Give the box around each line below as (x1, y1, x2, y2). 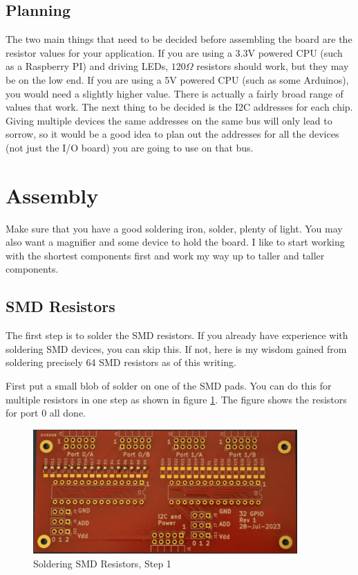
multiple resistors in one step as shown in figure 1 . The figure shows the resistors (6, 392, 347, 406)
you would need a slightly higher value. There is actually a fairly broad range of (6, 86, 343, 100)
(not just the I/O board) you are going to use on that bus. (6, 140, 254, 154)
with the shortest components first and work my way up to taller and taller (6, 248, 325, 262)
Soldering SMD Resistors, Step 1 (33, 556, 171, 570)
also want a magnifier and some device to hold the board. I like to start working (6, 235, 345, 249)
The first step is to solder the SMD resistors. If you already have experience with (6, 328, 348, 343)
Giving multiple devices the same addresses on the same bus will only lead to (6, 113, 332, 127)
